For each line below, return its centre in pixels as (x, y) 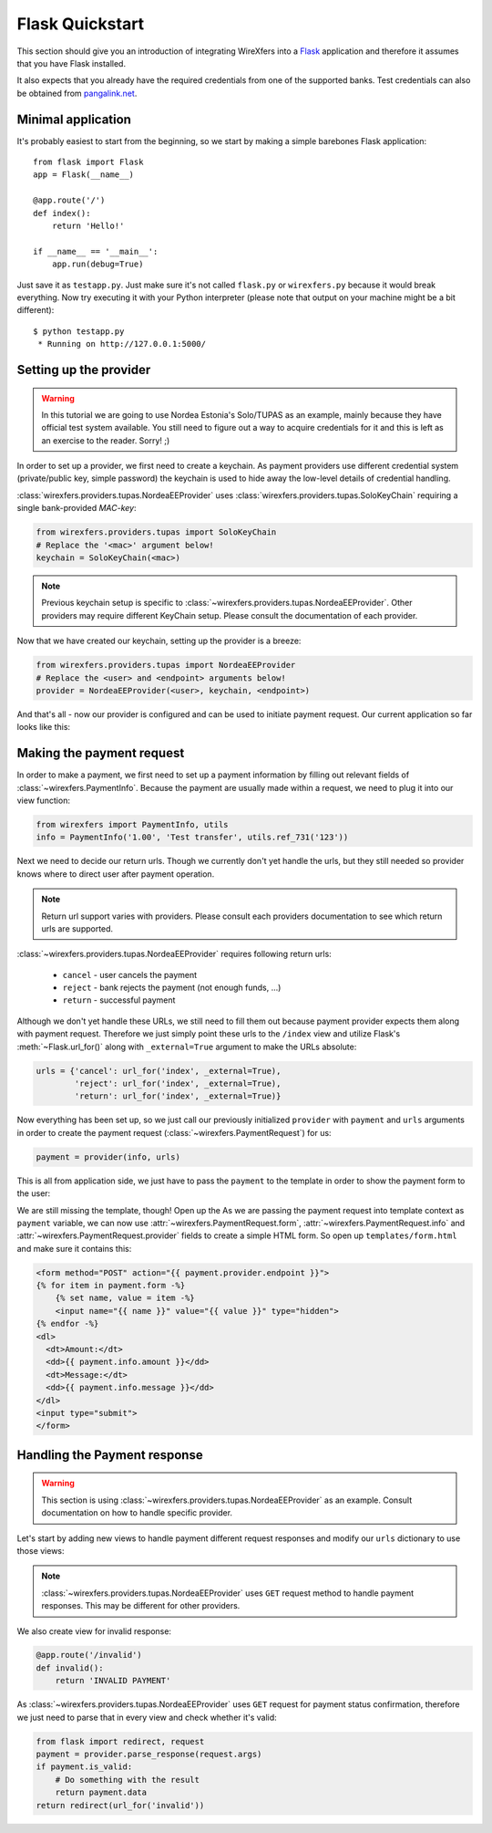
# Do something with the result (128, 1780)
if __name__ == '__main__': (96, 251)
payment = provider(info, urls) (108, 1157)
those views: (41, 1550)
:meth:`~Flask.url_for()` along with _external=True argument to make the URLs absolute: (187, 1047)
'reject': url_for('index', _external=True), (178, 1084)
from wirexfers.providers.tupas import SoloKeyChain (156, 532)
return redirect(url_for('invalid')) (120, 1805)
